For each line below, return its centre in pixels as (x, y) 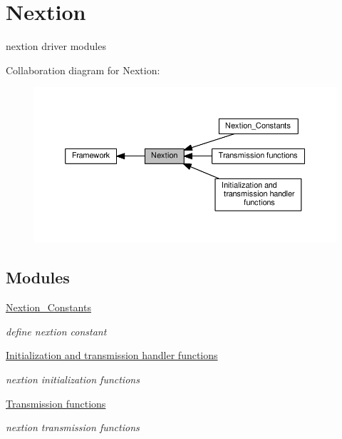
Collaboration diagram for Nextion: (83, 70)
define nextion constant (56, 331)
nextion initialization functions (73, 379)
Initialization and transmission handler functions (112, 355)
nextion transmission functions (73, 427)
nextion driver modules (56, 46)
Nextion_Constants (48, 307)
